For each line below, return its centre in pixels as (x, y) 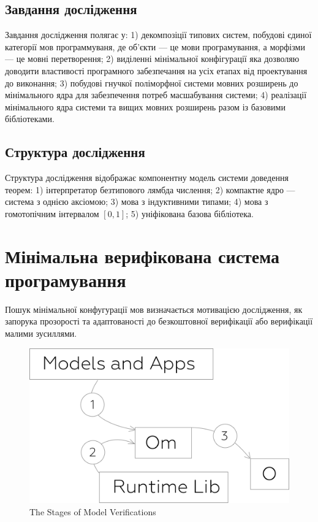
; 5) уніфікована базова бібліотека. (190, 213)
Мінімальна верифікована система (142, 255)
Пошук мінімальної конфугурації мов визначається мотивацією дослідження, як (154, 309)
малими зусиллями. (41, 333)
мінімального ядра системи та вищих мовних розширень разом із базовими (145, 106)
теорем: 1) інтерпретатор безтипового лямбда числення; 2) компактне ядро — (150, 189)
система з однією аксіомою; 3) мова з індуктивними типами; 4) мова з (137, 202)
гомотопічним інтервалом (52, 213)
